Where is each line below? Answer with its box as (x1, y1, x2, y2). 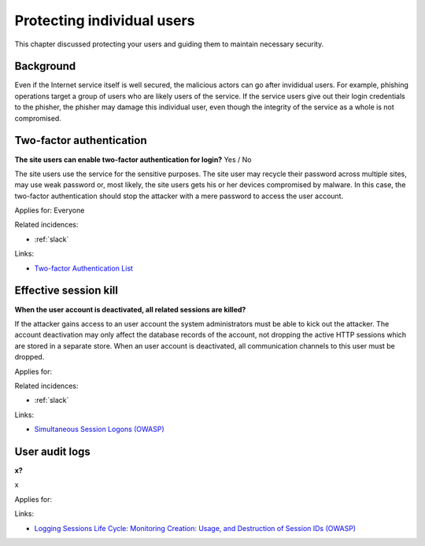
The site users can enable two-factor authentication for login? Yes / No (14, 154, 252, 164)
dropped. (14, 352, 45, 362)
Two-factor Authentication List (34, 264, 134, 273)
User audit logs (14, 445, 91, 458)
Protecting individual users (14, 12, 195, 29)
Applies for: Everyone (14, 205, 85, 216)
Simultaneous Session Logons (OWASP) (34, 425, 164, 434)
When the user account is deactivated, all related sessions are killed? (14, 304, 246, 314)
